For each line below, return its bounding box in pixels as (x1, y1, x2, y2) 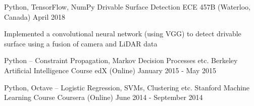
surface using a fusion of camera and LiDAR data (4, 38, 158, 48)
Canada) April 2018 (4, 11, 66, 22)
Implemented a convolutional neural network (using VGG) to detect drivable (4, 28, 241, 39)
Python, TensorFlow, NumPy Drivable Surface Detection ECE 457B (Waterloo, (4, 2, 250, 12)
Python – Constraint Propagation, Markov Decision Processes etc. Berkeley (4, 55, 238, 66)
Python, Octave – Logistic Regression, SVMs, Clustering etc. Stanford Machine (4, 82, 250, 92)
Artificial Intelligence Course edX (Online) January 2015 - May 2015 (4, 65, 217, 75)
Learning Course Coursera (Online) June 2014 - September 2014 (4, 92, 203, 102)
